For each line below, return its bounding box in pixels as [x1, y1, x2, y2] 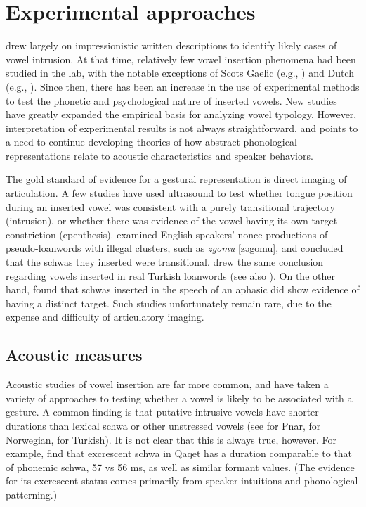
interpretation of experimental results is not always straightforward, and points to [6, 120, 358, 135]
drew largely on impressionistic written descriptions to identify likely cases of [6, 38, 337, 53]
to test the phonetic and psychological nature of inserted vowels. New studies [6, 93, 337, 108]
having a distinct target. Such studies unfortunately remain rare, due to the [6, 295, 332, 310]
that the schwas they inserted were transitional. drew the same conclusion [6, 255, 324, 269]
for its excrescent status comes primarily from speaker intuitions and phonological [6, 473, 358, 488]
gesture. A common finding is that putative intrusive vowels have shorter [6, 404, 319, 419]
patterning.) [6, 487, 58, 501]
